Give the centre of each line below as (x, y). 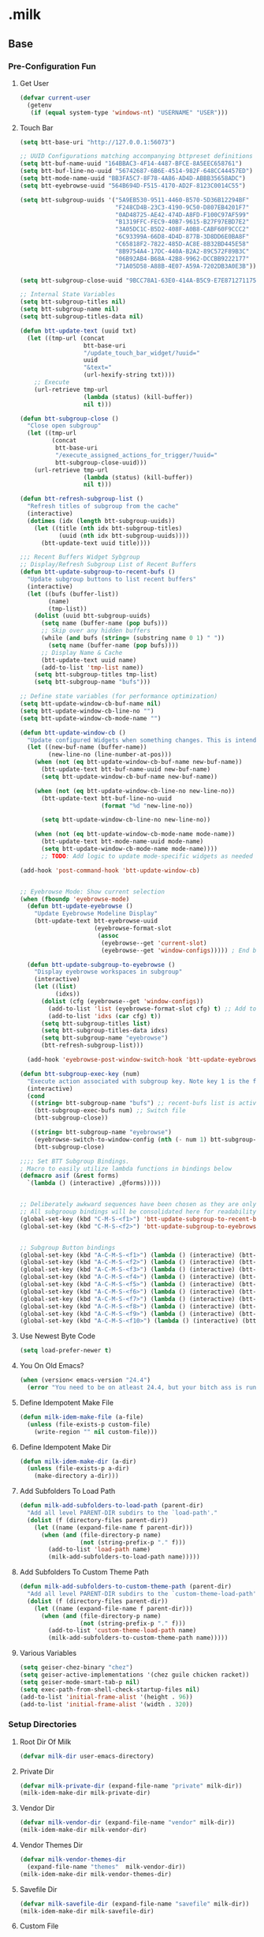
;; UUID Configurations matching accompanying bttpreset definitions (136, 156)
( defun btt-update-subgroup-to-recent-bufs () (97, 572)
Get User (34, 83)
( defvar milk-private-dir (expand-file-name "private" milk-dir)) (131, 1786)
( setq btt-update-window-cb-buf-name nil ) (90, 704)
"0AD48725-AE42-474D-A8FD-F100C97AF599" (182, 215)
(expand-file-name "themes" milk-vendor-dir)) (107, 1867)
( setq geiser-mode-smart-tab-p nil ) (80, 1682)
